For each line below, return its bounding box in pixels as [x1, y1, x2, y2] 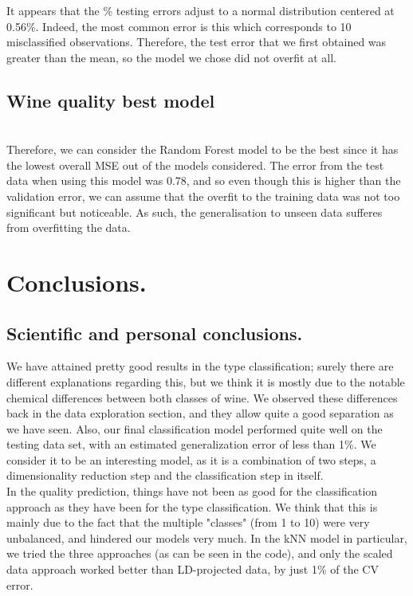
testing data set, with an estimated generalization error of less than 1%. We [6, 436, 376, 453]
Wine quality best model [6, 88, 215, 112]
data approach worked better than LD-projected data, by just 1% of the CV [6, 561, 379, 578]
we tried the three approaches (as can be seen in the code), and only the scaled [6, 545, 393, 562]
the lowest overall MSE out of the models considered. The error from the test [6, 156, 384, 173]
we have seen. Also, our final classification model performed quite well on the [6, 420, 383, 437]
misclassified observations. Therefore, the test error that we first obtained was [6, 33, 387, 50]
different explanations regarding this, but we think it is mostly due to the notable [6, 373, 405, 390]
